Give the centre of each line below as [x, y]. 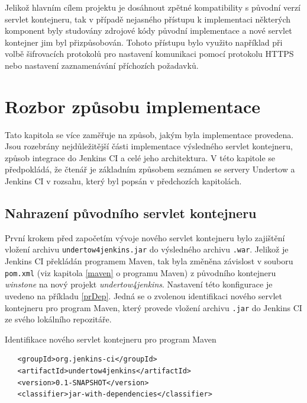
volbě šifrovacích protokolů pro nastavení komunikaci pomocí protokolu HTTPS [149, 54]
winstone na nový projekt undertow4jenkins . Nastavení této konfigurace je [139, 284]
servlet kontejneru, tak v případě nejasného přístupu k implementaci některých [148, 19]
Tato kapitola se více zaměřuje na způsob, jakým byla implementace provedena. [149, 134]
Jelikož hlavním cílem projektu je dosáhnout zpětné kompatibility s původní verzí [153, 7]
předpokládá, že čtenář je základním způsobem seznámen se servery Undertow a [150, 169]
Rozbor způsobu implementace [133, 106]
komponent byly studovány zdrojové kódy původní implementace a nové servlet [148, 31]
